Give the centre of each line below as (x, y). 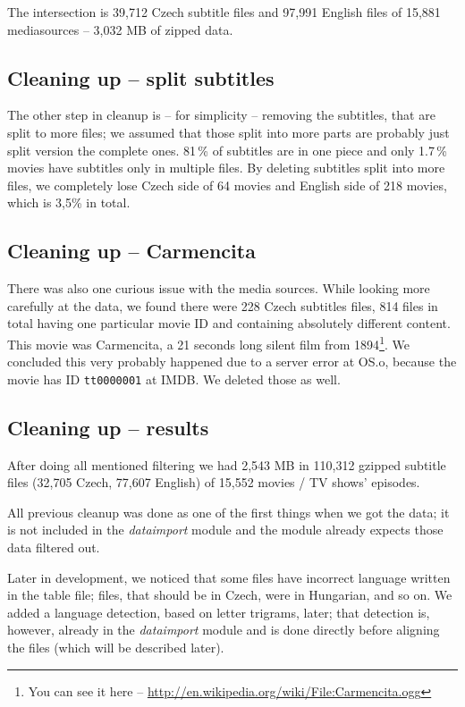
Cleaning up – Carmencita (131, 251)
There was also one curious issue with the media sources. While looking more (219, 288)
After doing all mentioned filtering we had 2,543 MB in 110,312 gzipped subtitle (227, 464)
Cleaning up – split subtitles (141, 77)
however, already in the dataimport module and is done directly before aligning (224, 630)
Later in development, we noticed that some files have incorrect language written (229, 577)
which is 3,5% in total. (69, 202)
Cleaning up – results (108, 427)
